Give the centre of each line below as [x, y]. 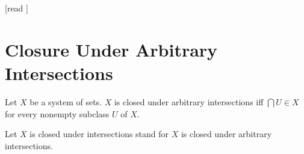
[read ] [17, 8]
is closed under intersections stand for [99, 134]
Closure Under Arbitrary [111, 49]
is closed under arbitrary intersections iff [189, 101]
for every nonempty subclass [57, 113]
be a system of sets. [66, 101]
